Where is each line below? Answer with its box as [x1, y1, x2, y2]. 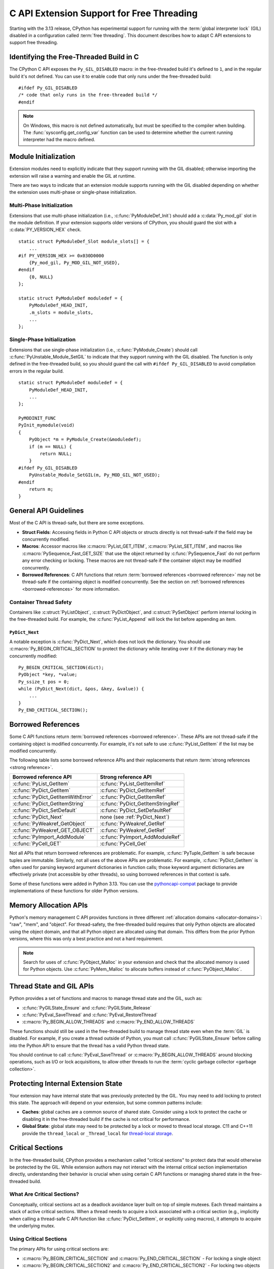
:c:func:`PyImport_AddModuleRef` [99, 833, 181, 841]
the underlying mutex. [9, 1222, 55, 1228]
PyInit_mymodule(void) [18, 422, 75, 428]
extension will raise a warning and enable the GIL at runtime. [9, 173, 136, 179]
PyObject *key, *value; [18, 672, 78, 678]
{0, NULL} [28, 274, 53, 280]
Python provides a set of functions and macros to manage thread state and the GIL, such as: [9, 995, 202, 1001]
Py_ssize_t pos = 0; [18, 679, 70, 685]
